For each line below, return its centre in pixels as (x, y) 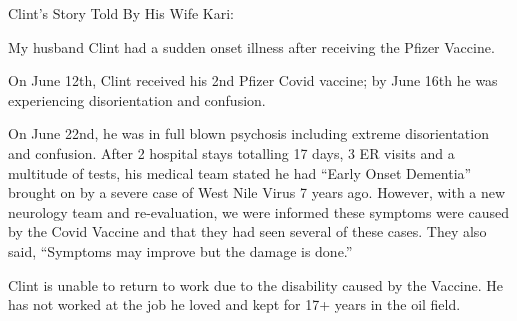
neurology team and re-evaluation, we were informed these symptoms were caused (258, 211)
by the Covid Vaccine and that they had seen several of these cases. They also (247, 231)
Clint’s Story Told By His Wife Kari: (121, 13)
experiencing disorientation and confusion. (137, 99)
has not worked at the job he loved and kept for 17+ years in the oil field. (234, 304)
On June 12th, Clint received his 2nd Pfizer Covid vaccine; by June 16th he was (253, 80)
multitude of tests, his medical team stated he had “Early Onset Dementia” (240, 172)
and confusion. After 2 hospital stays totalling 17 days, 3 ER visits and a (231, 152)
